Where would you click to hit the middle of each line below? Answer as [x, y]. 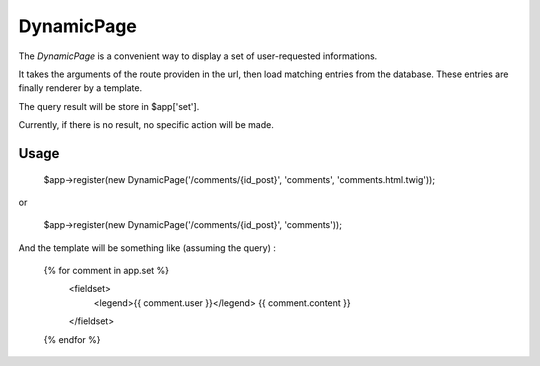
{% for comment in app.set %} [106, 271]
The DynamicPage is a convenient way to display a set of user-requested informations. [198, 56]
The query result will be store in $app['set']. [109, 106]
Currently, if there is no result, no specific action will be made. [146, 125]
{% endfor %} [72, 339]
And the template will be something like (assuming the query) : [147, 247]
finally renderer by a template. [80, 88]
